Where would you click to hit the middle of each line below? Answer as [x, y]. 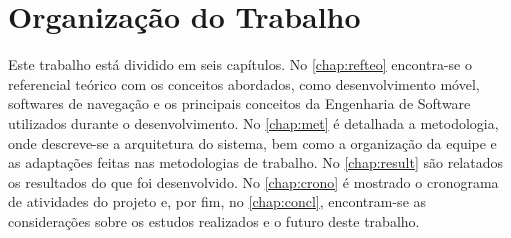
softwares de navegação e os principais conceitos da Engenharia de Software [239, 103]
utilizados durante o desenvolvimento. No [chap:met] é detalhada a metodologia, [253, 122]
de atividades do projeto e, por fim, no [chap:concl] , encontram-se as [217, 201]
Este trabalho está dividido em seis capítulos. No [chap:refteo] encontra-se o [240, 64]
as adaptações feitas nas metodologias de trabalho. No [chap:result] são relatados [256, 162]
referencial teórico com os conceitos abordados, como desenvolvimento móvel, [244, 83]
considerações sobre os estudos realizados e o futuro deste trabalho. [214, 220]
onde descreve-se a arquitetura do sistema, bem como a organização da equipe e [252, 142]
